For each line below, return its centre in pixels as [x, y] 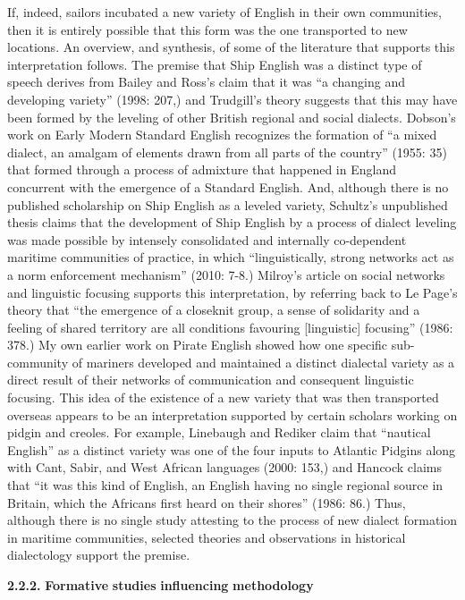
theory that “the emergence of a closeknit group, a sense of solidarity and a [214, 310]
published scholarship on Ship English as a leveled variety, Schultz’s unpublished [228, 204]
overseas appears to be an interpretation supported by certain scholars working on [232, 414]
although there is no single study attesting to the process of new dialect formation [232, 520]
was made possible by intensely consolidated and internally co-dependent [207, 239]
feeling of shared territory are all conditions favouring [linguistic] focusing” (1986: [230, 327]
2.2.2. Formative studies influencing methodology [161, 585]
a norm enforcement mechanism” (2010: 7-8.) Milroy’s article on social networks [226, 274]
